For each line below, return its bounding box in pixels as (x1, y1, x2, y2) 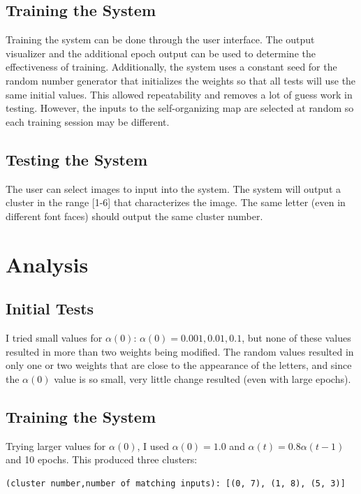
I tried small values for (6, 330, 103, 344)
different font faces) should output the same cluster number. (6, 208, 263, 223)
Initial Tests (6, 298, 94, 319)
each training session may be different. (6, 114, 170, 129)
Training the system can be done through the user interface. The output (6, 32, 315, 47)
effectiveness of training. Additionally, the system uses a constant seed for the (6, 59, 337, 74)
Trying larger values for (6, 438, 106, 453)
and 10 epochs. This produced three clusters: (6, 452, 198, 467)
